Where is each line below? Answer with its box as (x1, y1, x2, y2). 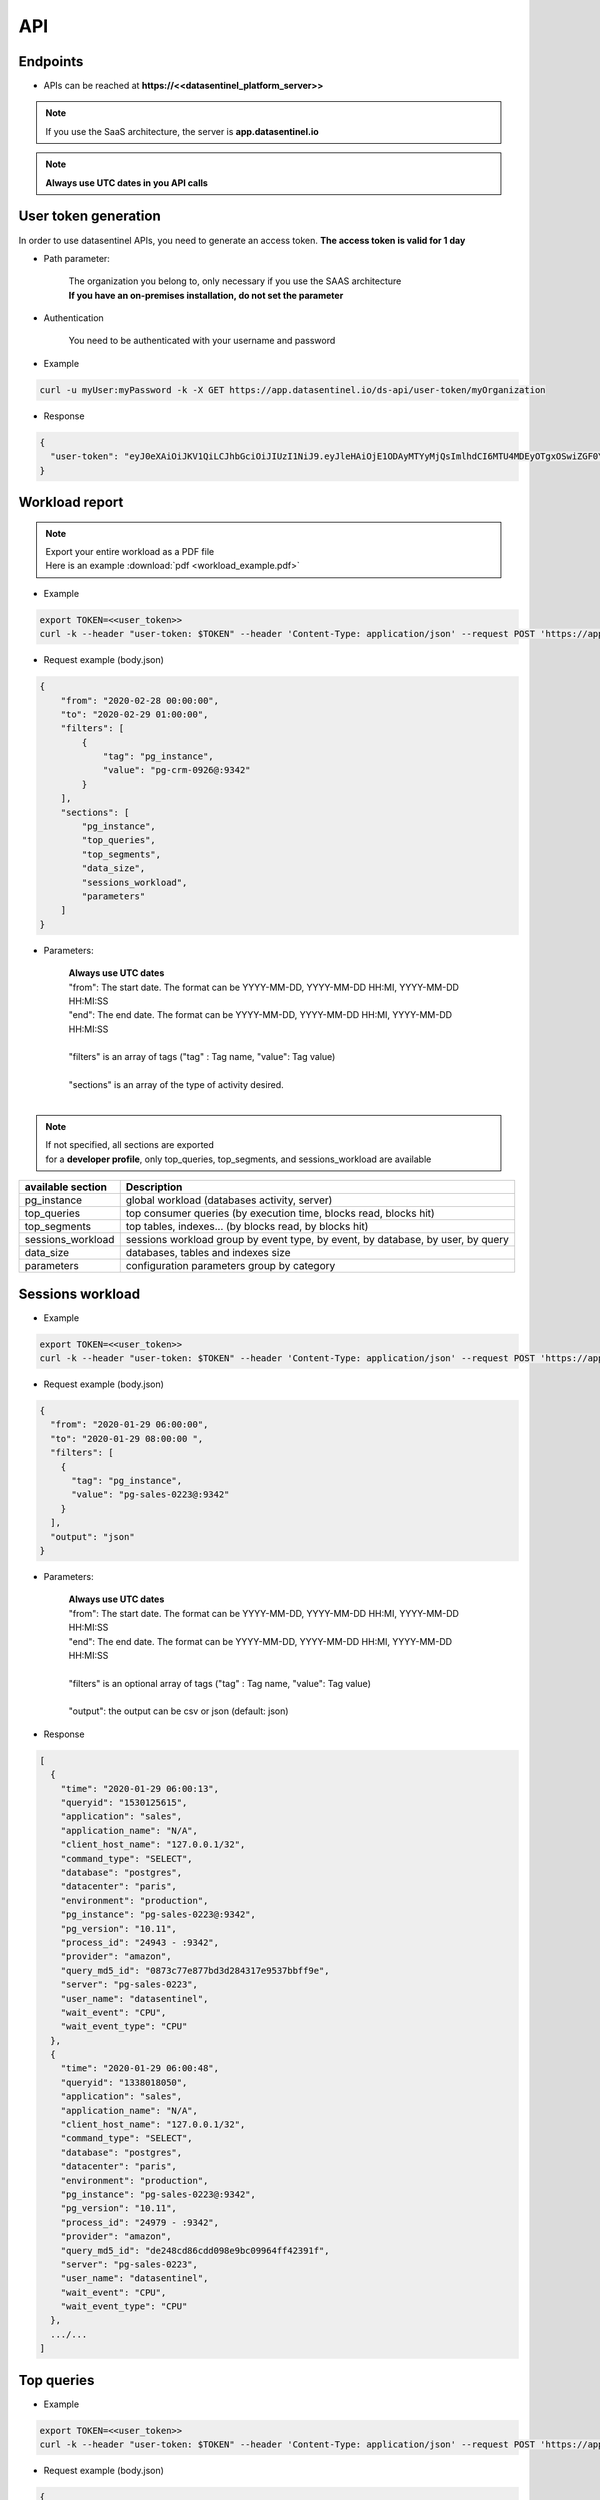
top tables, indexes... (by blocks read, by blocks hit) (125, 1220, 369, 1234)
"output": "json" (50, 1531, 135, 1542)
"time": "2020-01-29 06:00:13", (60, 1783, 220, 1794)
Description (125, 1180, 183, 1194)
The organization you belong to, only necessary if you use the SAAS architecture (68, 275, 402, 287)
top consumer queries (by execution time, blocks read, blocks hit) (125, 1206, 435, 1220)
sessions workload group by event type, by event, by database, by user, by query (125, 1233, 510, 1247)
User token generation (18, 208, 161, 225)
